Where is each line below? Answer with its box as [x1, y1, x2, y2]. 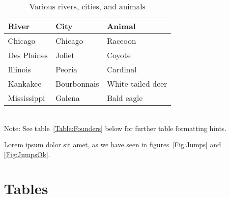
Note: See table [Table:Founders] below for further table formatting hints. [4, 123, 227, 133]
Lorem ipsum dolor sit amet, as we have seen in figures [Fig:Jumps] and [4, 139, 221, 150]
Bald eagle [107, 92, 143, 103]
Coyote [107, 49, 131, 61]
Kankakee [8, 78, 42, 89]
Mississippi [8, 92, 45, 103]
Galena [56, 92, 80, 103]
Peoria [56, 64, 78, 75]
